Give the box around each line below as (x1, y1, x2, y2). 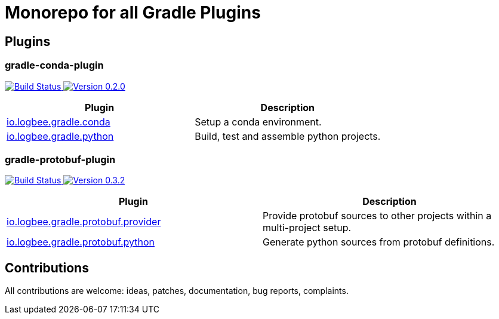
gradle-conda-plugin (5, 59, 104, 72)
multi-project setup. (263, 222, 352, 234)
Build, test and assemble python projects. (195, 130, 381, 142)
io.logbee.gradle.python (7, 130, 114, 142)
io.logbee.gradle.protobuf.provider (7, 216, 161, 228)
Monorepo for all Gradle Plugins (5, 2, 261, 23)
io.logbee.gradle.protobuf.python (7, 236, 155, 249)
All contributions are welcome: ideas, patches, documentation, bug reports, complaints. (5, 286, 349, 296)
